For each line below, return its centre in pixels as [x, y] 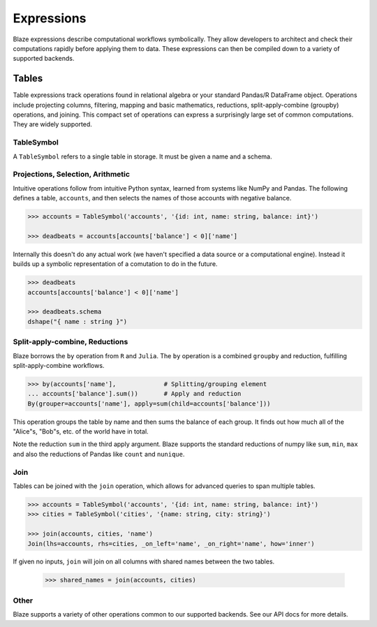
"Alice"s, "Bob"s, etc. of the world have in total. [81, 431]
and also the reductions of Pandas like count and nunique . [99, 454]
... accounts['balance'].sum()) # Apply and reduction [134, 394]
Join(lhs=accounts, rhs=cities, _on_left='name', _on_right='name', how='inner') [171, 544]
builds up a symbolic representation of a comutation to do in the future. [115, 264]
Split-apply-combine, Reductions [71, 342]
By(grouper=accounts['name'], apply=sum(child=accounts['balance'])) [149, 404]
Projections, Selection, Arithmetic [72, 175]
